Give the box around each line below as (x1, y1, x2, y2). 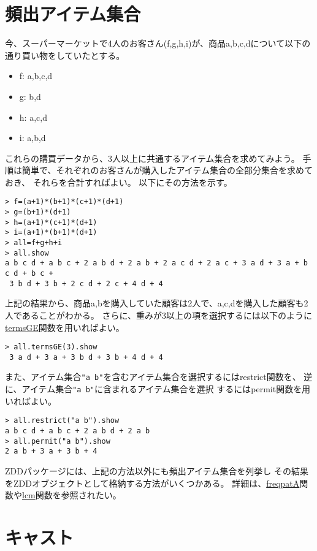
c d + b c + (5, 269, 53, 278)
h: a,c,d (19, 110, 47, 123)
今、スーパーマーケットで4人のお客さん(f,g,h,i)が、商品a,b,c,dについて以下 (5, 37, 302, 50)
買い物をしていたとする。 (21, 48, 125, 61)
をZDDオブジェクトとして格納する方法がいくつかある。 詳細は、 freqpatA (5, 476, 300, 489)
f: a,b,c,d (19, 69, 53, 82)
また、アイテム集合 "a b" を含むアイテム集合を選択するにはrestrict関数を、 (5, 370, 301, 383)
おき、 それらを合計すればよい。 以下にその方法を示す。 (5, 175, 232, 188)
